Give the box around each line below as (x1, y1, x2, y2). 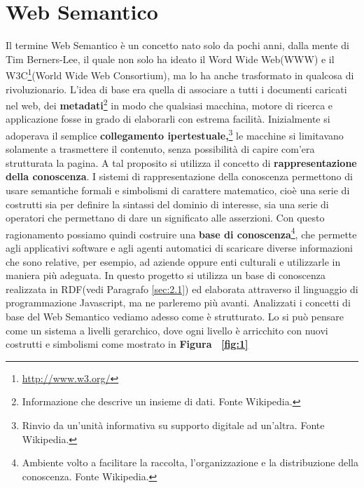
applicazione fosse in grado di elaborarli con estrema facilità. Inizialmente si (6, 111, 330, 126)
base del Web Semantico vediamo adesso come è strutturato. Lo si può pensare (6, 309, 344, 324)
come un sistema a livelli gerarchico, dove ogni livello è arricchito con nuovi (6, 323, 328, 337)
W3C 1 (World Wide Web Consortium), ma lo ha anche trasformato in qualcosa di (6, 66, 354, 82)
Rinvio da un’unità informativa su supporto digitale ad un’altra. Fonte (22, 418, 325, 432)
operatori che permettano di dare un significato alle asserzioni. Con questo (6, 210, 325, 225)
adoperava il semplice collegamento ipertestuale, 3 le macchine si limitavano (6, 126, 344, 142)
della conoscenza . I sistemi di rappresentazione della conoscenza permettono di (6, 169, 353, 184)
